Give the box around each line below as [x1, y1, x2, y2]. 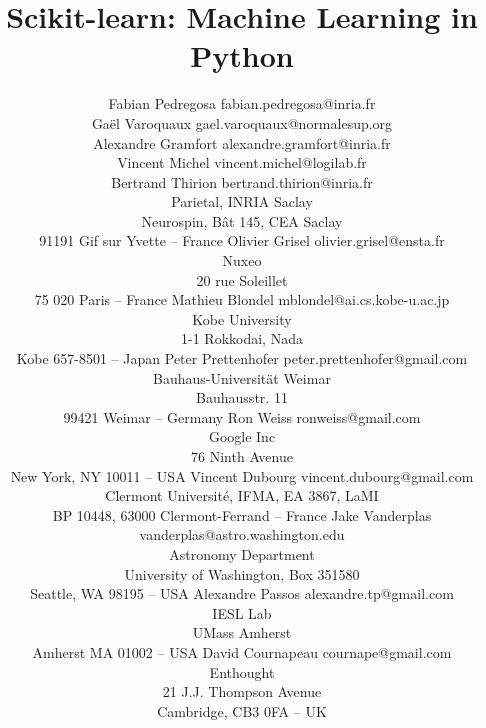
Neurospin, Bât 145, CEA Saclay [141, 210, 343, 231]
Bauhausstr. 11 [196, 387, 288, 408]
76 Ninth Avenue [191, 446, 293, 466]
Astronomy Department [169, 543, 315, 564]
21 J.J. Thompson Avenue [162, 681, 322, 702]
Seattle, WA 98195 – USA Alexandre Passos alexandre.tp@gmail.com [30, 583, 454, 604]
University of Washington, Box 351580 [124, 563, 360, 584]
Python [190, 35, 294, 76]
